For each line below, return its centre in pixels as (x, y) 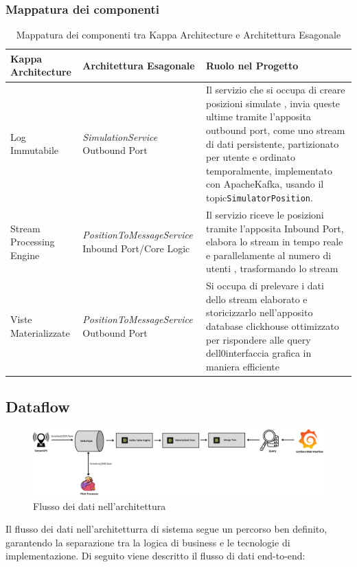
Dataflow (38, 407)
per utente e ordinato (250, 157)
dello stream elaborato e (256, 299)
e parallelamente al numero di (268, 255)
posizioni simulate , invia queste (273, 103)
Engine (25, 255)
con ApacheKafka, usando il (265, 184)
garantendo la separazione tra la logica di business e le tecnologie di (148, 542)
